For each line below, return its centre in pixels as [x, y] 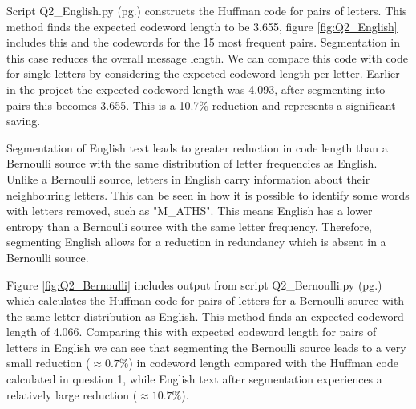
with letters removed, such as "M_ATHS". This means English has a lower [190, 211]
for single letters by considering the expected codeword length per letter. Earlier [203, 73]
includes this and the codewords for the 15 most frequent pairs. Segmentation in [203, 42]
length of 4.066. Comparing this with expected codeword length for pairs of [192, 332]
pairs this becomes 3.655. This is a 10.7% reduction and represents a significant [201, 105]
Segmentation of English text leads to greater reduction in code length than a [197, 147]
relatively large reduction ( [72, 394]
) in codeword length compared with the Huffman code [263, 363]
